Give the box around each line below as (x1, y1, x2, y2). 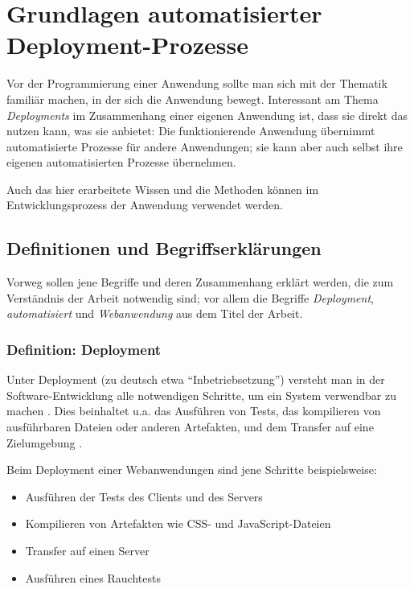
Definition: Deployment (6, 339, 162, 359)
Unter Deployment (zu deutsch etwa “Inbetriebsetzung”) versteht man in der (6, 371, 385, 388)
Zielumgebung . (6, 434, 83, 451)
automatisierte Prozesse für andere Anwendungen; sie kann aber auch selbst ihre (6, 138, 403, 154)
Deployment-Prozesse (6, 28, 248, 61)
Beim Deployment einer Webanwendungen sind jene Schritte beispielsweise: (6, 461, 377, 478)
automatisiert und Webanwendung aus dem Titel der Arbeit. (6, 305, 303, 322)
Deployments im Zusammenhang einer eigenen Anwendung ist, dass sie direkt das (6, 106, 408, 123)
